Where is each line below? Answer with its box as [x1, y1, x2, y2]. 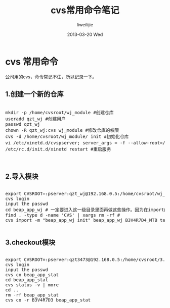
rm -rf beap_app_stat [5, 292, 59, 298]
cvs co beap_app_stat [5, 272, 59, 278]
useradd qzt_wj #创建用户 [5, 116, 66, 122]
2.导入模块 [5, 172, 39, 181]
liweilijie [76, 21, 94, 28]
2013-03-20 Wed [67, 31, 103, 37]
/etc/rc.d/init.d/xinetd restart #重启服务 [5, 146, 111, 152]
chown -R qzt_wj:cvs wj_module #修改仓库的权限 [5, 127, 119, 133]
